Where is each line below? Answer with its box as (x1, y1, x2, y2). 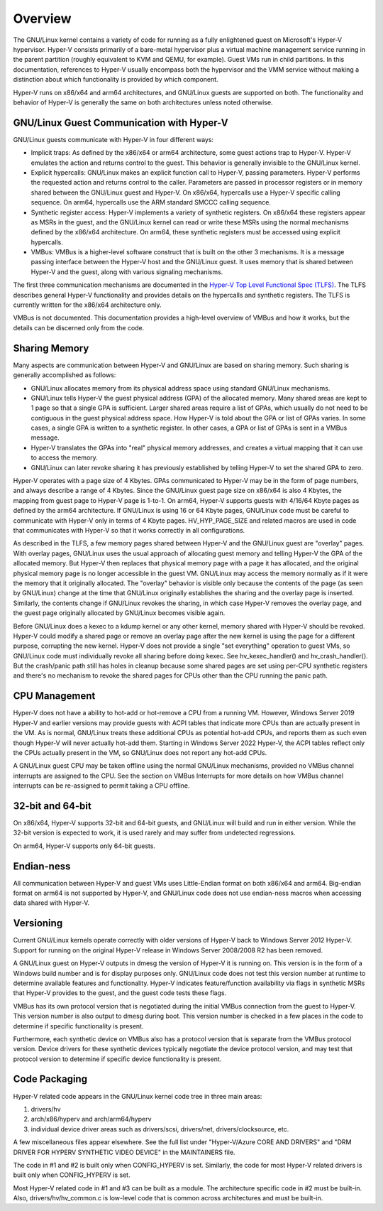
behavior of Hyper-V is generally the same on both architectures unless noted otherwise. (13, 98, 273, 107)
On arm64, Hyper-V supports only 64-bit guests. (13, 842, 156, 850)
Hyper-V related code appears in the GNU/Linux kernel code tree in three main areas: (13, 1092, 262, 1100)
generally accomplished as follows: (13, 371, 116, 379)
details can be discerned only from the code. (13, 323, 145, 332)
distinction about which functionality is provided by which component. (13, 75, 219, 84)
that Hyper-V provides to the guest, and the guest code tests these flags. (13, 989, 227, 997)
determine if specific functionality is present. (13, 1021, 144, 1030)
